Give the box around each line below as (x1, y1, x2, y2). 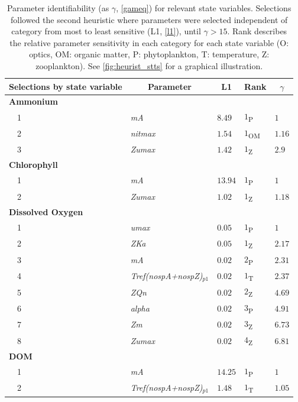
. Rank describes (227, 25, 287, 37)
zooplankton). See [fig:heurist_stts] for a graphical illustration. (35, 59, 263, 72)
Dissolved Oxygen (9, 205, 83, 218)
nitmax (130, 127, 156, 139)
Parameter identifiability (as (7, 2, 109, 14)
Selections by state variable (9, 80, 122, 92)
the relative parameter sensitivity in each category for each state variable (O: (9, 36, 289, 48)
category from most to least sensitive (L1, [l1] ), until (11, 25, 201, 37)
